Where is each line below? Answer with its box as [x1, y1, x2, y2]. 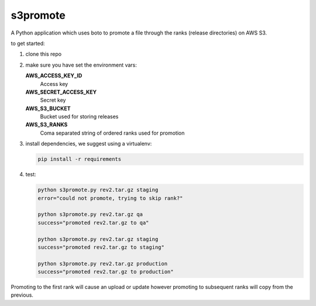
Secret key [40, 97, 66, 104]
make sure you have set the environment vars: [25, 61, 138, 68]
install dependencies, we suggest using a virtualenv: [25, 140, 152, 147]
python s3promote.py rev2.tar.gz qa [37, 211, 143, 218]
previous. [11, 291, 33, 298]
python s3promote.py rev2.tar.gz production [37, 260, 168, 267]
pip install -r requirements [37, 156, 122, 163]
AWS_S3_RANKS [25, 121, 68, 128]
